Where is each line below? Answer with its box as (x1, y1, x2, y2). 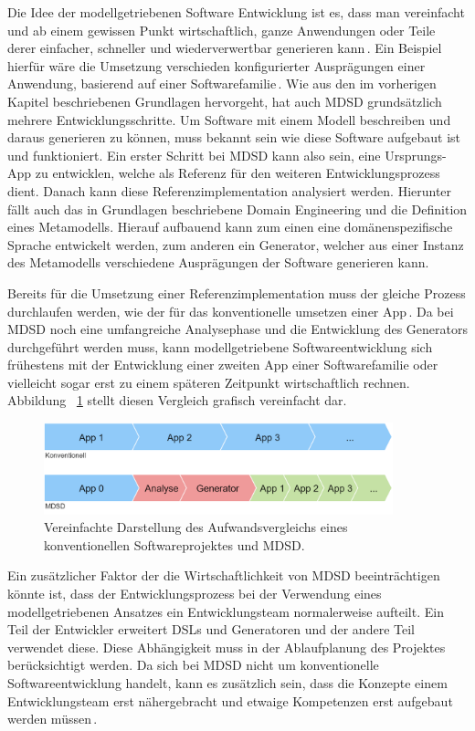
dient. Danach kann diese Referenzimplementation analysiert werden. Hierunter (7, 181, 452, 200)
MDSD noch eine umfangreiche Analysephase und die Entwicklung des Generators (7, 319, 468, 339)
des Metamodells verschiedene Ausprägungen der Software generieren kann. (7, 253, 429, 272)
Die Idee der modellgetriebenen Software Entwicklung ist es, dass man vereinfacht (7, 3, 465, 21)
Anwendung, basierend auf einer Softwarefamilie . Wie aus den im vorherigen (7, 74, 437, 93)
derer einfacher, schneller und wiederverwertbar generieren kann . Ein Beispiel (7, 38, 442, 57)
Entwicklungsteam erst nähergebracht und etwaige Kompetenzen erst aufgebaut (7, 691, 453, 710)
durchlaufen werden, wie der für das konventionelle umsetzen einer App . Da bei (7, 301, 454, 320)
